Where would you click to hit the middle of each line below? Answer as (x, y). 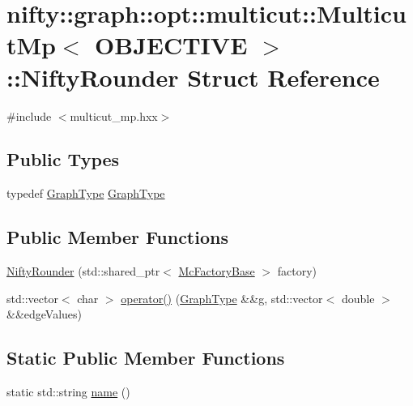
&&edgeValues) (45, 314)
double (358, 298)
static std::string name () (68, 392)
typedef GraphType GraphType (86, 193)
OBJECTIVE (171, 45)
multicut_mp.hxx (114, 115)
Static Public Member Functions (146, 358)
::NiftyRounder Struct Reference (193, 77)
